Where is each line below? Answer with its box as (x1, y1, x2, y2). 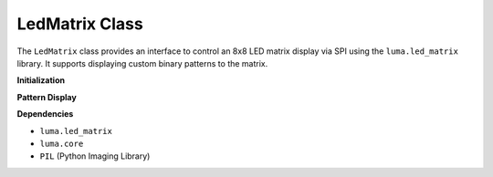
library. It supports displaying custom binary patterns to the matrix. (16, 57, 268, 68)
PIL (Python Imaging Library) (39, 151, 151, 161)
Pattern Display (16, 91, 77, 102)
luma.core (39, 138, 84, 149)
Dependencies (16, 109, 74, 120)
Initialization (16, 75, 66, 86)
